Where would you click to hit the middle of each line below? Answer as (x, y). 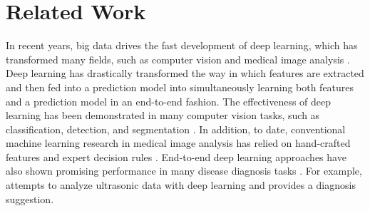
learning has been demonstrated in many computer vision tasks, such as (163, 115)
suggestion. (30, 199)
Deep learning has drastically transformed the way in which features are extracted (185, 73)
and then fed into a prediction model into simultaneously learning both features (180, 87)
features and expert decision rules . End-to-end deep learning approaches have (176, 156)
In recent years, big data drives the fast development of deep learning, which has (182, 45)
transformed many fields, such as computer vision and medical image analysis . (178, 59)
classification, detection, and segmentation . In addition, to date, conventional (176, 129)
